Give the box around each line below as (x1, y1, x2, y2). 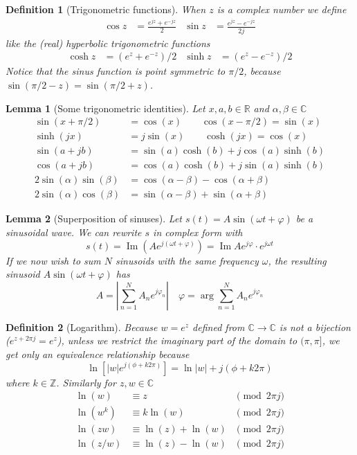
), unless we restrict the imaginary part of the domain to (57, 333, 297, 348)
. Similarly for (56, 375, 116, 389)
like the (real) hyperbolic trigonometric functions (6, 35, 210, 50)
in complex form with (153, 224, 243, 239)
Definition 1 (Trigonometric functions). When (6, 2, 206, 16)
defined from (192, 319, 245, 334)
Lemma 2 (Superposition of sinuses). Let (6, 211, 182, 226)
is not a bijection (279, 319, 351, 334)
